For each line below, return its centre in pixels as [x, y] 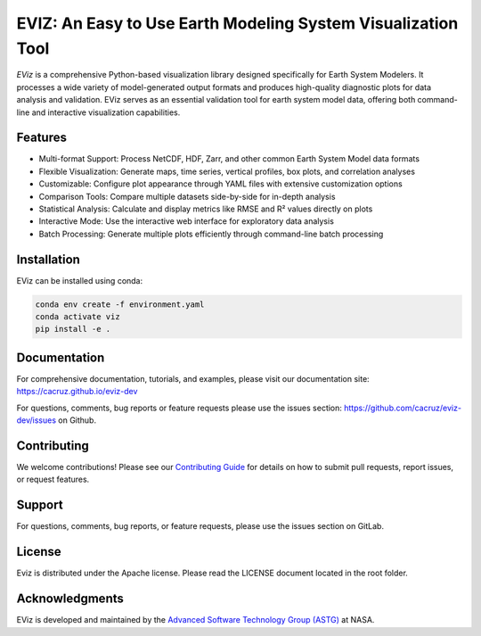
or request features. [53, 479]
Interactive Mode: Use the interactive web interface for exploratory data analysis [186, 221]
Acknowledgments [70, 599]
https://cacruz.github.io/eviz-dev [77, 392]
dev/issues [37, 420]
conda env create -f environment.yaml [120, 304]
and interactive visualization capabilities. [106, 112]
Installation [48, 259]
